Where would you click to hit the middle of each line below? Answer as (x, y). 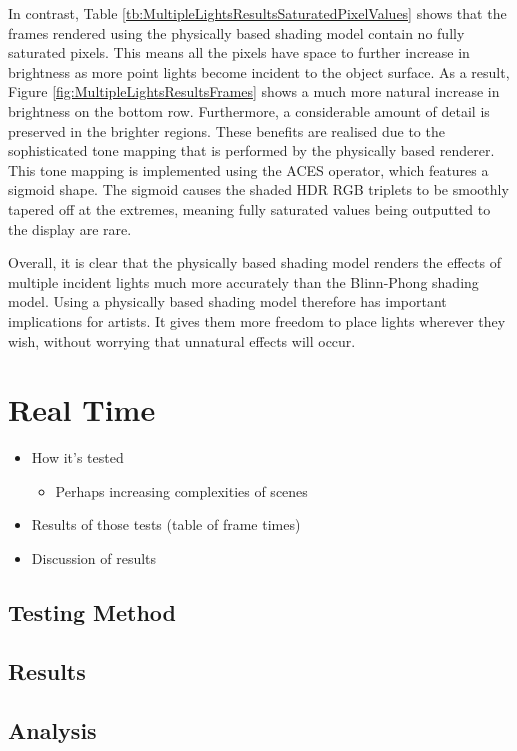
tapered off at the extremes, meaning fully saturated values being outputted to (249, 208)
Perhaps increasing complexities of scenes (181, 490)
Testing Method (92, 611)
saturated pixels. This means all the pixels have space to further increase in (239, 52)
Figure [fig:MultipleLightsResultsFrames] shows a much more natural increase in (254, 91)
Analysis (52, 729)
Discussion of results (94, 558)
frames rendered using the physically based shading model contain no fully (236, 32)
